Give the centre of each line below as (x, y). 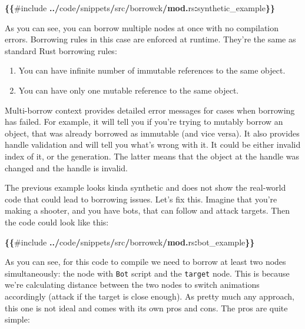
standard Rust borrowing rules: (61, 50)
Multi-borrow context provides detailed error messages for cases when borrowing (150, 110)
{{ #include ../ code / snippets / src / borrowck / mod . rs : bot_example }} (130, 242)
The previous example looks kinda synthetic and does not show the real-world (145, 187)
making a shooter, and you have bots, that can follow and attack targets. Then (147, 210)
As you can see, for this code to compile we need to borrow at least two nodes (145, 262)
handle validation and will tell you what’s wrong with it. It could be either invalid (153, 144)
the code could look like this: (57, 222)
